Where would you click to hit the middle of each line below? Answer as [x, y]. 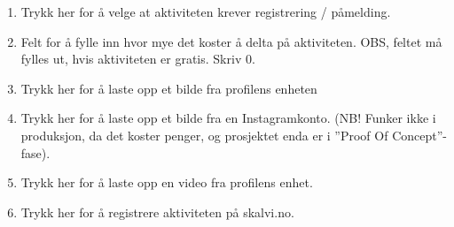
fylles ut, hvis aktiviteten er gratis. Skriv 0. [138, 59]
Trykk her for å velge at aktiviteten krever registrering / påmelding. [206, 11]
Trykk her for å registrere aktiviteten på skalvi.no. [157, 212]
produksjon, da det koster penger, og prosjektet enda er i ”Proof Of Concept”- [234, 135]
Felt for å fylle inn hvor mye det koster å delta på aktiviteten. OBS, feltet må [231, 41]
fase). [35, 152]
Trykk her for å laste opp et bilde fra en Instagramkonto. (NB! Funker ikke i [228, 118]
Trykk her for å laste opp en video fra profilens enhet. [167, 182]
